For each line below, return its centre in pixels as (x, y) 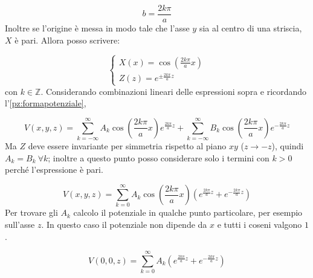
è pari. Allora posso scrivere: (67, 40)
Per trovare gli (31, 212)
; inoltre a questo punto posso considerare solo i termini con (159, 157)
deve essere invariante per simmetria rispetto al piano (127, 146)
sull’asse (20, 224)
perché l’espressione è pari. (54, 170)
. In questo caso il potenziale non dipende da (124, 224)
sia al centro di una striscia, (250, 28)
